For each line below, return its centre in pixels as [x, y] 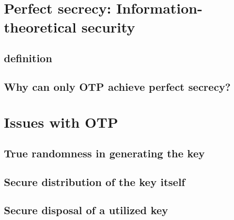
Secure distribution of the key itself [94, 181]
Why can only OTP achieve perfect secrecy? [117, 86]
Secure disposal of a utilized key [86, 210]
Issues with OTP [61, 122]
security [108, 27]
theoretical [40, 27]
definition [28, 58]
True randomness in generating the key [104, 153]
